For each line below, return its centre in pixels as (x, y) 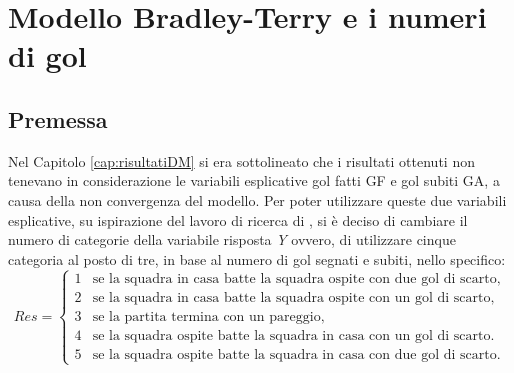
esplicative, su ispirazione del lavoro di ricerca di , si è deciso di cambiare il (238, 219)
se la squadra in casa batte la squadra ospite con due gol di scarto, (296, 278)
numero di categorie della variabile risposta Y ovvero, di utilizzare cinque (232, 239)
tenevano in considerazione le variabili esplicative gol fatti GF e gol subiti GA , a (254, 180)
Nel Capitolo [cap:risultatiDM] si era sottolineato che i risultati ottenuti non (241, 160)
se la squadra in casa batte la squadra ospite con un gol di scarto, (293, 297)
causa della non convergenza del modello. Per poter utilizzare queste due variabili (257, 199)
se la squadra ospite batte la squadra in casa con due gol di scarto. (296, 354)
